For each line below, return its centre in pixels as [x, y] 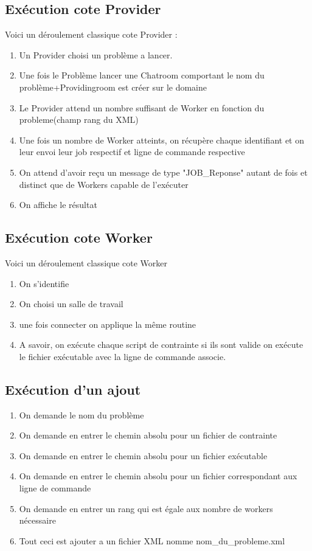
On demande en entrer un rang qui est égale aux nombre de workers [146, 508]
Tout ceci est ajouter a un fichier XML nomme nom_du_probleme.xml [152, 540]
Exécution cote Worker [79, 237]
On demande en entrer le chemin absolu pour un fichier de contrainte [148, 435]
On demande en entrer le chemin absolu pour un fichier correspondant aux [158, 476]
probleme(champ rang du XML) [79, 120]
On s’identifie [44, 283]
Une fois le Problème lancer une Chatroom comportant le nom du [142, 75]
